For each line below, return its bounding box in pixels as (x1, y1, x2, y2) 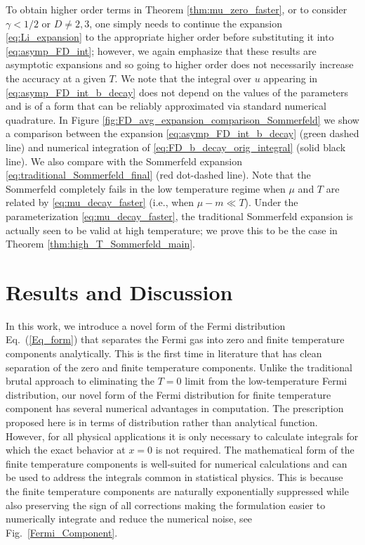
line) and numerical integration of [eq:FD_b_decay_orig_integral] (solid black (6, 139, 346, 154)
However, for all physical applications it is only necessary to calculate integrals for (6, 428, 359, 443)
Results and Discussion (6, 277, 233, 306)
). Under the (244, 195, 298, 210)
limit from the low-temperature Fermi (185, 373, 347, 388)
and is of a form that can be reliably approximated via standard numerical (6, 98, 326, 113)
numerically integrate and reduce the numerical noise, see (6, 511, 253, 526)
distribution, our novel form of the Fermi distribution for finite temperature (6, 387, 331, 402)
